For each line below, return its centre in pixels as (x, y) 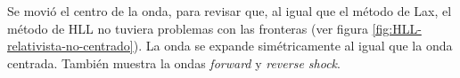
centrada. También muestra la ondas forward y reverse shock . (174, 62)
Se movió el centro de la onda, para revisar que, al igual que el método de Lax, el (230, 11)
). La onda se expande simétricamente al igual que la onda (293, 46)
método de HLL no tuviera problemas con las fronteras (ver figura (188, 28)
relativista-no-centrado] (70, 46)
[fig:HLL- (397, 28)
